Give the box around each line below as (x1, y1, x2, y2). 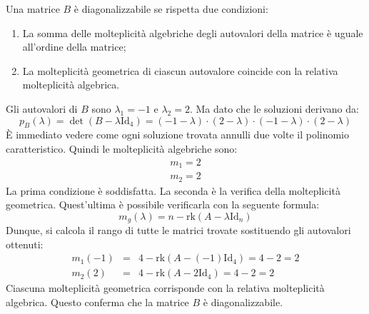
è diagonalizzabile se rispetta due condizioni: (74, 1, 268, 16)
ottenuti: (6, 236, 44, 251)
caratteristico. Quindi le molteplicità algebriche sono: (6, 141, 238, 156)
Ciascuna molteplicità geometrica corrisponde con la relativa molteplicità (6, 280, 325, 295)
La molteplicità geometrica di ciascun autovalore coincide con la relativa (22, 63, 338, 78)
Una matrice (6, 1, 60, 16)
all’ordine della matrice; (22, 39, 126, 54)
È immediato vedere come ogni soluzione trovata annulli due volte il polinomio (6, 127, 350, 142)
